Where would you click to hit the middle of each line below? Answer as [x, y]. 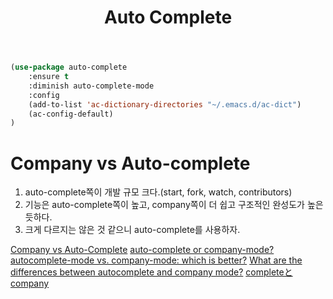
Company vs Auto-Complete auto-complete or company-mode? [142, 250]
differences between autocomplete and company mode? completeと [151, 272]
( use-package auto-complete [69, 67]
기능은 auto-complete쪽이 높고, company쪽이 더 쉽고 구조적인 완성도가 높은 [174, 205]
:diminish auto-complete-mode [91, 86]
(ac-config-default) [71, 114]
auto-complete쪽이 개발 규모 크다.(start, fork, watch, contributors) [158, 192]
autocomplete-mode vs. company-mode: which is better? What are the [156, 260]
